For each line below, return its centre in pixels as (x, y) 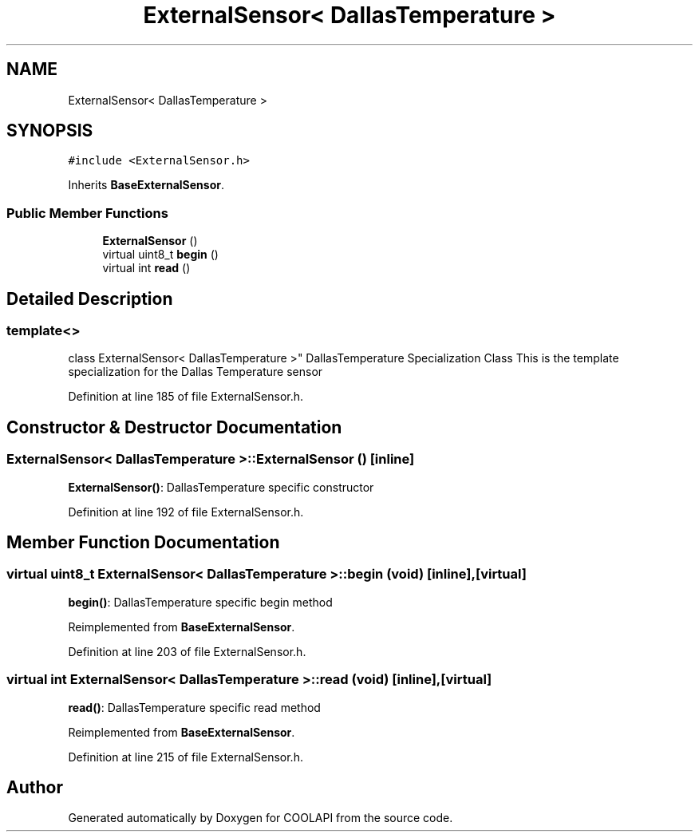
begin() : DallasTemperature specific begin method (200, 602)
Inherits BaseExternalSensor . (146, 185)
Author (35, 788)
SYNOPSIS (50, 131)
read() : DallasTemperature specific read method (194, 707)
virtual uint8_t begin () (160, 255)
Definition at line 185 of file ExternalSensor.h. (186, 397)
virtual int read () (146, 268)
